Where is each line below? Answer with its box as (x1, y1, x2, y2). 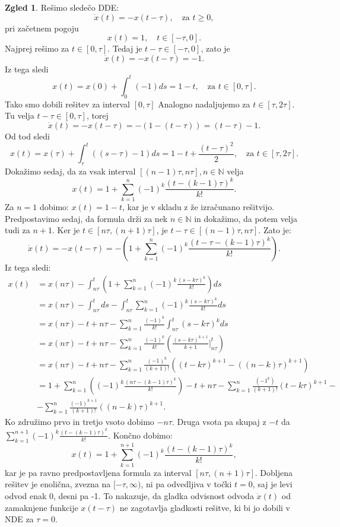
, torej (86, 109, 109, 122)
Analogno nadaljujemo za (158, 97, 250, 110)
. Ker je (52, 224, 80, 236)
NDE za (5, 513, 34, 525)
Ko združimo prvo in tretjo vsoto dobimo (5, 415, 154, 428)
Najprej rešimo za (5, 42, 69, 55)
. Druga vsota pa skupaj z (171, 415, 266, 428)
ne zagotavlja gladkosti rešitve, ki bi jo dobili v (119, 501, 291, 513)
